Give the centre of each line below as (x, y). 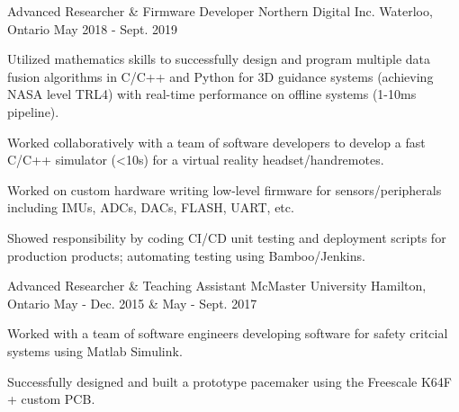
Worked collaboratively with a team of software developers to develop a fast (216, 142)
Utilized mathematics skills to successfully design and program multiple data (219, 59)
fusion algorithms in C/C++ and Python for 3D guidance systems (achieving (220, 76)
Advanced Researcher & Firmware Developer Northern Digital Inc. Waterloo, (220, 11)
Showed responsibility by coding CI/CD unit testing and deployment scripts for (227, 237)
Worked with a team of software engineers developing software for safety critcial (228, 333)
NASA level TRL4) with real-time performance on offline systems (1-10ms (212, 94)
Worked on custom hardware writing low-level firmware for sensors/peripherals (225, 189)
